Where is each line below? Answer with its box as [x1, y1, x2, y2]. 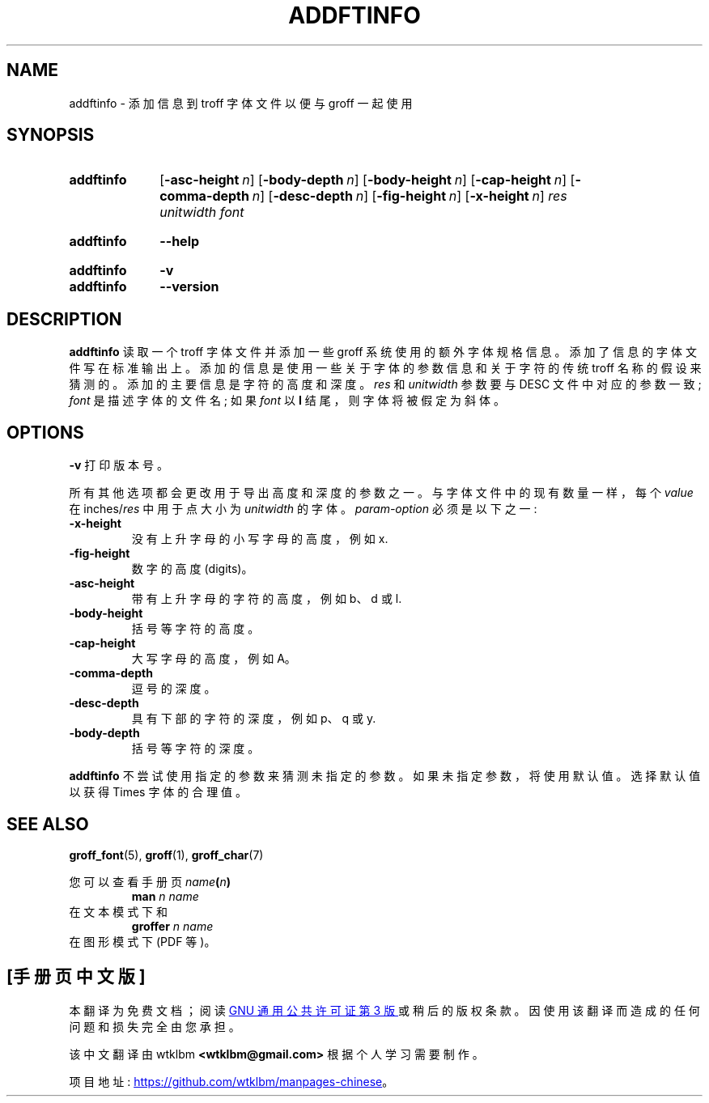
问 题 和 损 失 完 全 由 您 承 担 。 [69, 1019, 240, 1033]
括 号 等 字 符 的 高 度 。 [131, 621, 260, 636]
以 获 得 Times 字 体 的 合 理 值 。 [69, 785, 248, 800]
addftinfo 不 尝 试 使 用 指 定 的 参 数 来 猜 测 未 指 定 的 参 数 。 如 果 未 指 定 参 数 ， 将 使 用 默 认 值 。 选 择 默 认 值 [69, 769, 701, 783]
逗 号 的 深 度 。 [131, 681, 216, 696]
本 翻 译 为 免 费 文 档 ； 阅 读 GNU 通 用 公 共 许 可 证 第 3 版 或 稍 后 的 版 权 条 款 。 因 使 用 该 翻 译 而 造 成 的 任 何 [69, 1003, 700, 1017]
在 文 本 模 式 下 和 [69, 904, 168, 918]
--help [159, 233, 200, 250]
